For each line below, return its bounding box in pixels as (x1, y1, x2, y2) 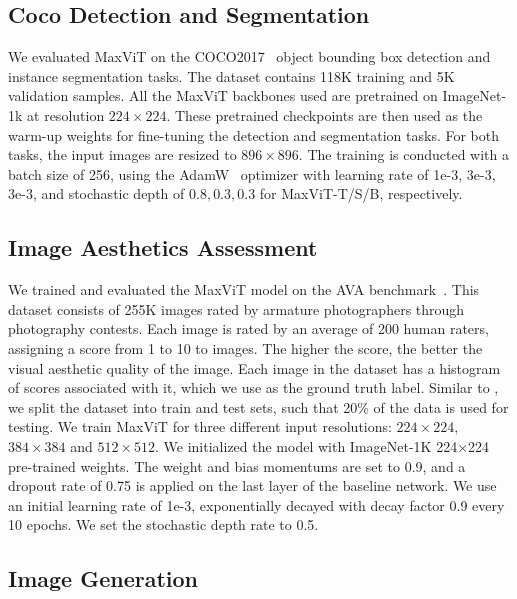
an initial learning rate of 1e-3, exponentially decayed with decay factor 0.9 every (8, 494, 505, 515)
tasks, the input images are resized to (8, 144, 237, 165)
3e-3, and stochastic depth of (8, 183, 185, 204)
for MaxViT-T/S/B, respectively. (259, 183, 463, 204)
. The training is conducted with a (298, 144, 509, 165)
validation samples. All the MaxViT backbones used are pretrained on (8, 85, 438, 106)
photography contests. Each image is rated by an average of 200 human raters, (8, 318, 489, 339)
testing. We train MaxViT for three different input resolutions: (8, 416, 392, 437)
